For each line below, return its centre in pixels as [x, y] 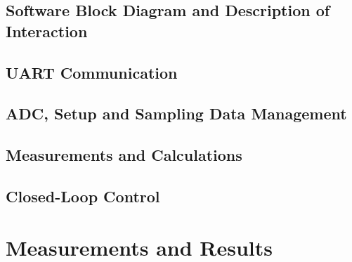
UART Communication [92, 72]
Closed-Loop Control [83, 196]
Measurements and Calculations [124, 155]
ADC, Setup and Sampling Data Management [176, 113]
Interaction [47, 31]
